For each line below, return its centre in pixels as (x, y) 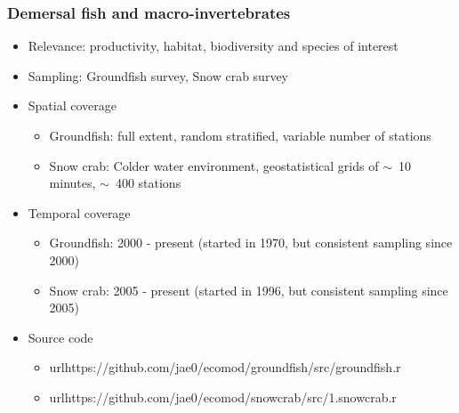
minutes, (72, 183)
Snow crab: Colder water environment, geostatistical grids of (214, 165)
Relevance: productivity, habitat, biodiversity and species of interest (213, 46)
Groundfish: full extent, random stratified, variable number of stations (240, 135)
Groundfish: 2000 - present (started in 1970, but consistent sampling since (251, 243)
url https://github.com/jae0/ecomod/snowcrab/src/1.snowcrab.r (223, 397)
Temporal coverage (79, 212)
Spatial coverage (72, 105)
